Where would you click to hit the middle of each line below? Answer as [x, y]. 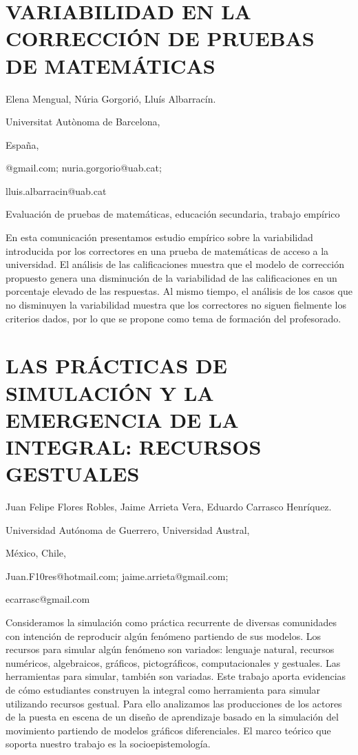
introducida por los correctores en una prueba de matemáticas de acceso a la [167, 250]
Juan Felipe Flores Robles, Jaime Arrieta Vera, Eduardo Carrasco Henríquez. [169, 507]
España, [22, 144]
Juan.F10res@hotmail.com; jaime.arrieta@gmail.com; [117, 576]
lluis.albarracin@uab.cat [56, 190]
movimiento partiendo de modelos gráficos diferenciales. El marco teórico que [168, 730]
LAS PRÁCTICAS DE [116, 365]
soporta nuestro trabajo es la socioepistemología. [108, 744]
